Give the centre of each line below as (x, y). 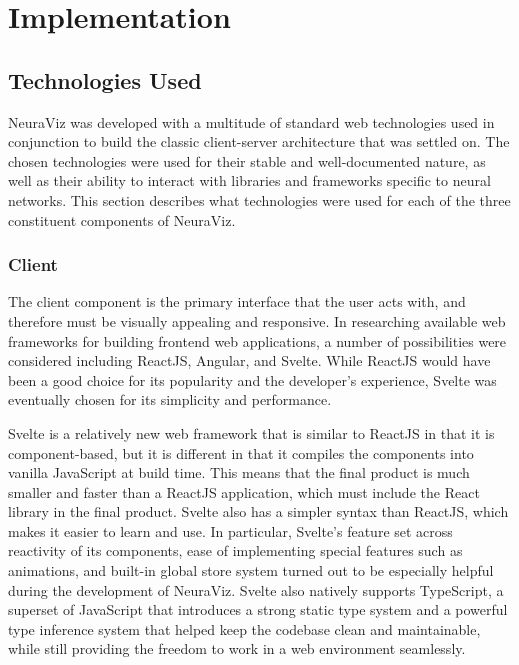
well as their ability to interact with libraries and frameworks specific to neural (249, 180)
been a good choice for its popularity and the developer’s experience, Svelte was (252, 379)
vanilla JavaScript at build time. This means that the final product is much (239, 472)
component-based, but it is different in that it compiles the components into (241, 452)
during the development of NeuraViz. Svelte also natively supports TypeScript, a (256, 589)
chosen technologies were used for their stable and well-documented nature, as (247, 160)
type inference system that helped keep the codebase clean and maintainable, (244, 628)
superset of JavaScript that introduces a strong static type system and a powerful (258, 609)
